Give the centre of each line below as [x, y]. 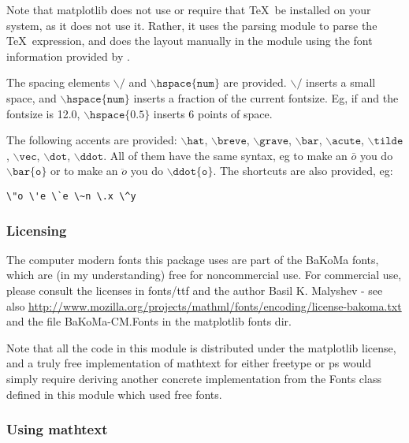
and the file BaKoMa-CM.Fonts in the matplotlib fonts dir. [149, 321]
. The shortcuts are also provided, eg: [303, 171]
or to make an [84, 171]
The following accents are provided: [92, 140]
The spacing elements [58, 82]
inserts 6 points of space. [213, 113]
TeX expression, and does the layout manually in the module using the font [190, 41]
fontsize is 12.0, [43, 113]
